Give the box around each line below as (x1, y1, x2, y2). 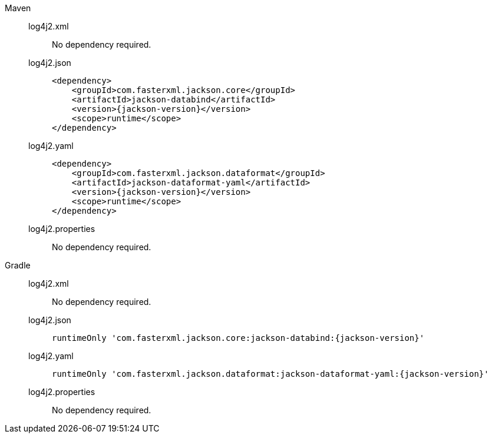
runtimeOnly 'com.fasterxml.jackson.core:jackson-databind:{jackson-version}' (52, 333, 425, 343)
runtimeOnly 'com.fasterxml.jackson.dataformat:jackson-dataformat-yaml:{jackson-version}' (52, 369, 489, 379)
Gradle (5, 260, 31, 270)
